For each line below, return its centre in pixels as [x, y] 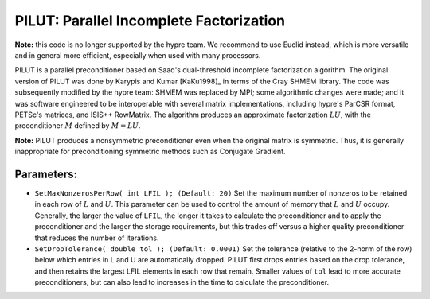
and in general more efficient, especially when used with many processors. [138, 55]
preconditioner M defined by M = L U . [78, 126]
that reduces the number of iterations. [97, 238]
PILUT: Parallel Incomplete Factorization [150, 21]
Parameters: [46, 174]
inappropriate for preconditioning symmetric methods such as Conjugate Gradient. [150, 152]
